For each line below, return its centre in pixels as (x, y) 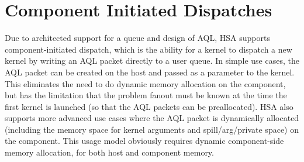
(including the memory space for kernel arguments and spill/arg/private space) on (152, 129)
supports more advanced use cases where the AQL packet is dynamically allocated (152, 118)
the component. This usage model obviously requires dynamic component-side (144, 141)
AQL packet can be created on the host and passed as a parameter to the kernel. (150, 72)
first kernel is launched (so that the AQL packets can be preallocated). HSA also (149, 106)
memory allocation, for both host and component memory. (109, 152)
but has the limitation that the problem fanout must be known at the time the (146, 95)
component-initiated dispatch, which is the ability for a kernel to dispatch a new (148, 49)
